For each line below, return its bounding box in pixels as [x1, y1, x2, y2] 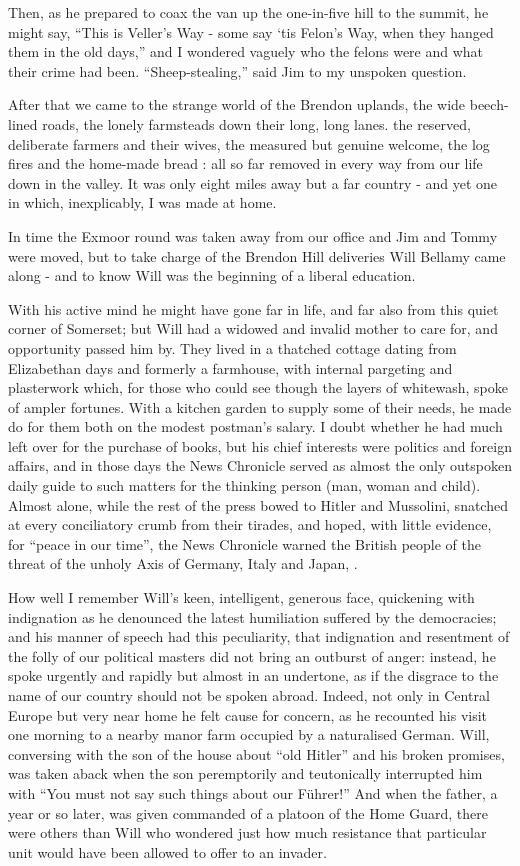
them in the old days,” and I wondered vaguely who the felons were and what [8, 41, 484, 62]
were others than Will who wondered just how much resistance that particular [8, 822, 487, 843]
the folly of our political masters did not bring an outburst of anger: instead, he [8, 645, 496, 666]
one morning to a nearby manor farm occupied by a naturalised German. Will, [8, 724, 490, 745]
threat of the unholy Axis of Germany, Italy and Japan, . [8, 553, 358, 574]
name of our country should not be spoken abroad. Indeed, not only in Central [8, 685, 490, 705]
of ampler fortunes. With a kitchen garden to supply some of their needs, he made [8, 396, 512, 417]
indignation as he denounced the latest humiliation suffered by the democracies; [8, 606, 497, 627]
